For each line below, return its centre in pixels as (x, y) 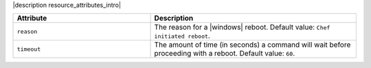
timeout (29, 49)
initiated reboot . (182, 36)
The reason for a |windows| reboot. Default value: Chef (242, 27)
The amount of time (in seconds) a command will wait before (252, 45)
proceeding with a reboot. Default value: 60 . (225, 54)
